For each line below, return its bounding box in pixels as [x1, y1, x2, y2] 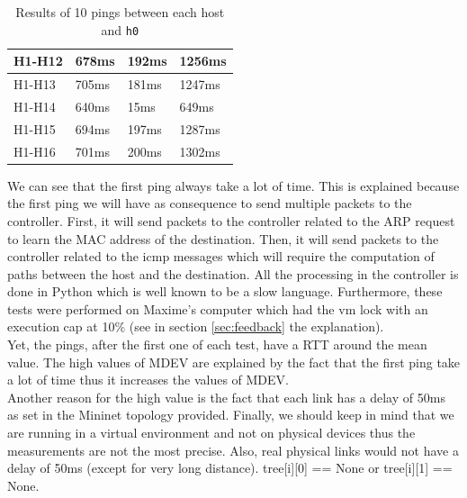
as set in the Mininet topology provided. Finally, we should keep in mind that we [7, 405, 454, 424]
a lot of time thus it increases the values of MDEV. [7, 370, 289, 389]
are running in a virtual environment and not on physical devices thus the [7, 423, 416, 442]
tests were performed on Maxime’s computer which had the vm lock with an [7, 299, 428, 318]
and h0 [101, 20, 139, 39]
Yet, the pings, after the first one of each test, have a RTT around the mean [7, 335, 427, 354]
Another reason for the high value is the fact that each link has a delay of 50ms [7, 387, 445, 406]
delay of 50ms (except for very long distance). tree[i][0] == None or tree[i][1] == [7, 458, 453, 477]
